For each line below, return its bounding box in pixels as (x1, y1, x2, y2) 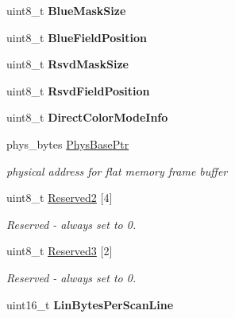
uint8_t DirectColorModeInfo (6, 109, 168, 126)
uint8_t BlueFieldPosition (6, 29, 147, 45)
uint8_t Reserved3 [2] (6, 242, 113, 259)
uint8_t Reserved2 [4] (6, 189, 113, 206)
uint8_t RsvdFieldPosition (6, 82, 150, 99)
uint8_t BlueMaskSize (6, 2, 126, 18)
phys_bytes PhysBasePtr (6, 135, 129, 152)
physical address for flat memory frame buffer (6, 162, 228, 179)
